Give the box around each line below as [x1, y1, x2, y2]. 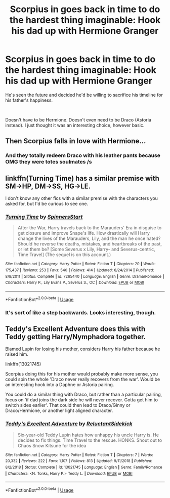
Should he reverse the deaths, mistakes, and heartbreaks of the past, [17, 241, 162, 247]
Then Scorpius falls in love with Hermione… [5, 137, 146, 145]
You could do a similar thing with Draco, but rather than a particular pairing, [5, 391, 162, 398]
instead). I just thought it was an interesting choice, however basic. [5, 122, 145, 128]
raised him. [5, 351, 29, 357]
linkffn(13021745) [5, 361, 41, 367]
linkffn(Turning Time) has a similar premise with [5, 174, 159, 183]
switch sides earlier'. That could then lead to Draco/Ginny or [5, 402, 131, 408]
